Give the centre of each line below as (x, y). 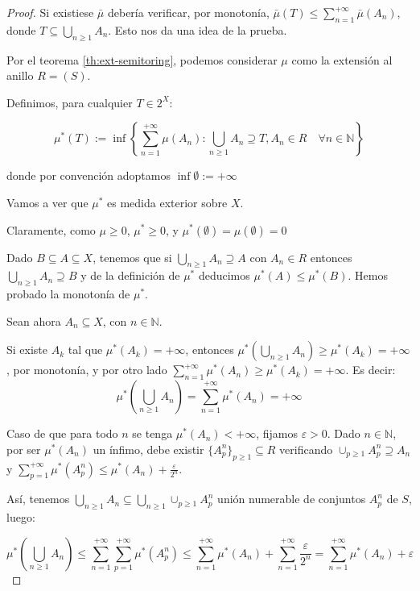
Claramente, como (51, 229)
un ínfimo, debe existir (148, 449)
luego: (21, 517)
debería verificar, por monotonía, (188, 12)
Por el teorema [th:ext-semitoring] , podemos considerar (142, 59)
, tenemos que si (132, 257)
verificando (306, 449)
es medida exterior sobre (167, 202)
